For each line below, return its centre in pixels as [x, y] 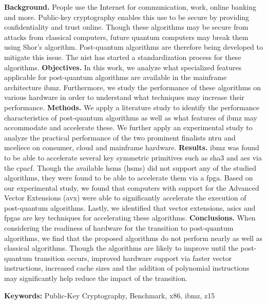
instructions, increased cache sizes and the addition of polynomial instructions [127, 268]
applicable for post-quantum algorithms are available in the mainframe [116, 77]
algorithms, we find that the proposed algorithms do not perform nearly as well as [133, 238]
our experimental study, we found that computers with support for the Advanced [132, 187]
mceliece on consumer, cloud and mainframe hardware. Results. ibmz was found [132, 147]
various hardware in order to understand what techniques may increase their [125, 97]
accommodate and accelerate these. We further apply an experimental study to [128, 127]
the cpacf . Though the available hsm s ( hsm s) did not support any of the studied [130, 167]
